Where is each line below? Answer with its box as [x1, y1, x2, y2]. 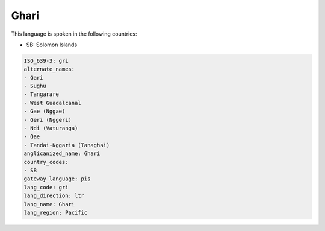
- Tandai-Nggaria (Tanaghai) [23, 142, 110, 148]
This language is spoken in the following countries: [11, 30, 137, 37]
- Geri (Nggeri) [23, 116, 72, 123]
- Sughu [23, 83, 46, 90]
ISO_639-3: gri [23, 57, 69, 64]
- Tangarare [23, 91, 60, 98]
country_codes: [23, 159, 69, 165]
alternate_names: [23, 66, 75, 72]
